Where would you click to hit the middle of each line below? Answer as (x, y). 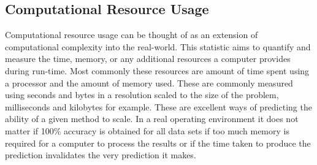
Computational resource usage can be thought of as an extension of (132, 35)
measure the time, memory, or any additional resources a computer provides (148, 59)
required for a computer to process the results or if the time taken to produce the (158, 143)
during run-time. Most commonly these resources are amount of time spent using (157, 70)
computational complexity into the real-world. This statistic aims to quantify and (158, 46)
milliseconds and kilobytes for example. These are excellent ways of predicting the (158, 106)
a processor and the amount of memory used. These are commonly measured (149, 82)
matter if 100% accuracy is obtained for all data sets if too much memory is (147, 130)
